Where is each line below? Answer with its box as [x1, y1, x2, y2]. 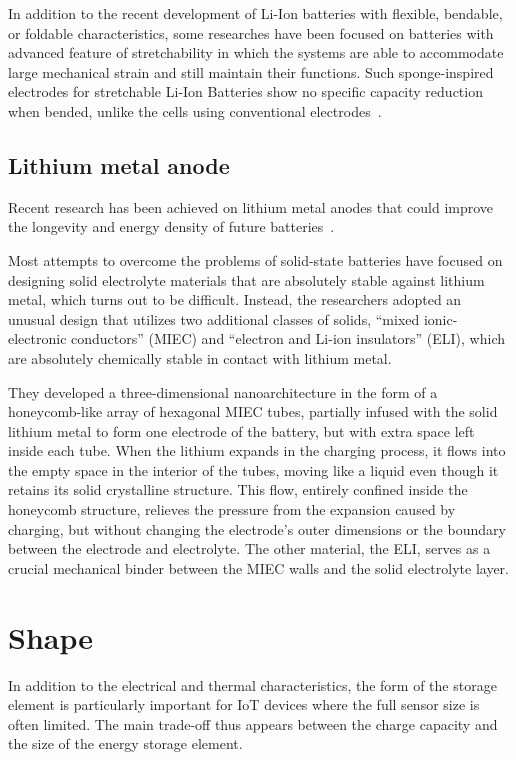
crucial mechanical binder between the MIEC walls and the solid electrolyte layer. [8, 557, 509, 578]
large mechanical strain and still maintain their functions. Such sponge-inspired [8, 61, 494, 82]
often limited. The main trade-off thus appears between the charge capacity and [8, 713, 498, 734]
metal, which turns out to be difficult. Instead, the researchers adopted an [8, 289, 462, 310]
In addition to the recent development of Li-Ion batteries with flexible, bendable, [8, 3, 503, 23]
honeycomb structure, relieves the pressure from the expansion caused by [8, 499, 456, 520]
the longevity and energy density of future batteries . [8, 216, 335, 237]
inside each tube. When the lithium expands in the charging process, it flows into [8, 440, 506, 461]
